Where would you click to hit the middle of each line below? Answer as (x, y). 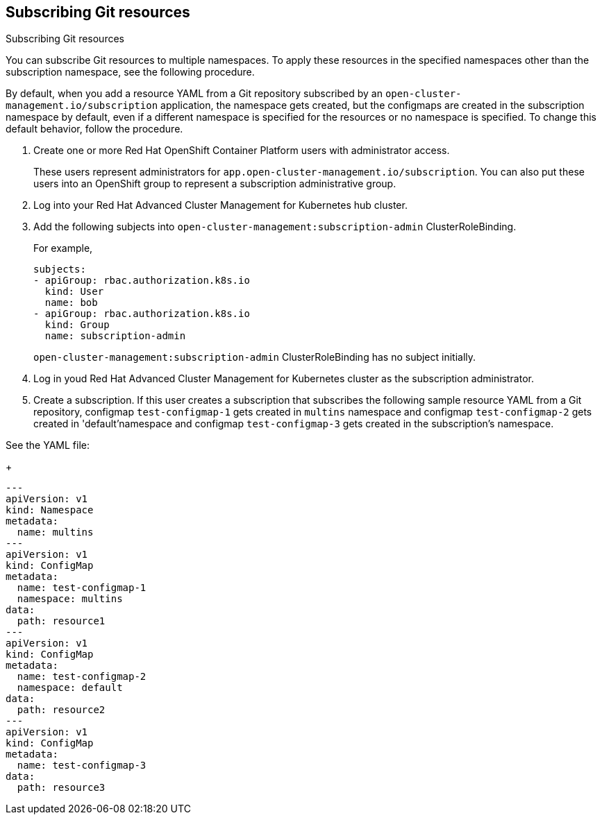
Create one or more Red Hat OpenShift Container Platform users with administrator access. (242, 151)
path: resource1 (61, 621)
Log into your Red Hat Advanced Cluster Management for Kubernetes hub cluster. (220, 205)
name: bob (71, 303)
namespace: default (70, 688)
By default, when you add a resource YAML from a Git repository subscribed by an (194, 94)
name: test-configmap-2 (82, 677)
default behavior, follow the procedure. (94, 129)
